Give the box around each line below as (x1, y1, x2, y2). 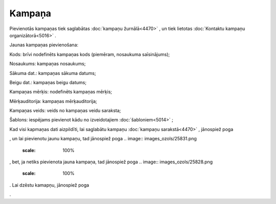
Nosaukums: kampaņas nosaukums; (9, 61, 86, 67)
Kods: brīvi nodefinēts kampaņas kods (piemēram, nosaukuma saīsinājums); (9, 51, 170, 57)
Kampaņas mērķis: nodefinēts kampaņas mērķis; (9, 89, 112, 95)
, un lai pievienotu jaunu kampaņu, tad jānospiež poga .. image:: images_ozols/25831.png (9, 136, 197, 142)
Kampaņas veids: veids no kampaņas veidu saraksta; (9, 108, 121, 114)
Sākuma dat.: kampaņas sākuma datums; (9, 70, 97, 76)
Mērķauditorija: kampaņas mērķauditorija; (9, 98, 97, 104)
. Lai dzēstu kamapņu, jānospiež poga (9, 182, 89, 188)
